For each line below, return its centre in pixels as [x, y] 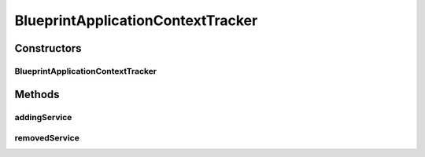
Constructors [48, 48]
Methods [37, 94]
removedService [47, 138]
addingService [43, 117]
